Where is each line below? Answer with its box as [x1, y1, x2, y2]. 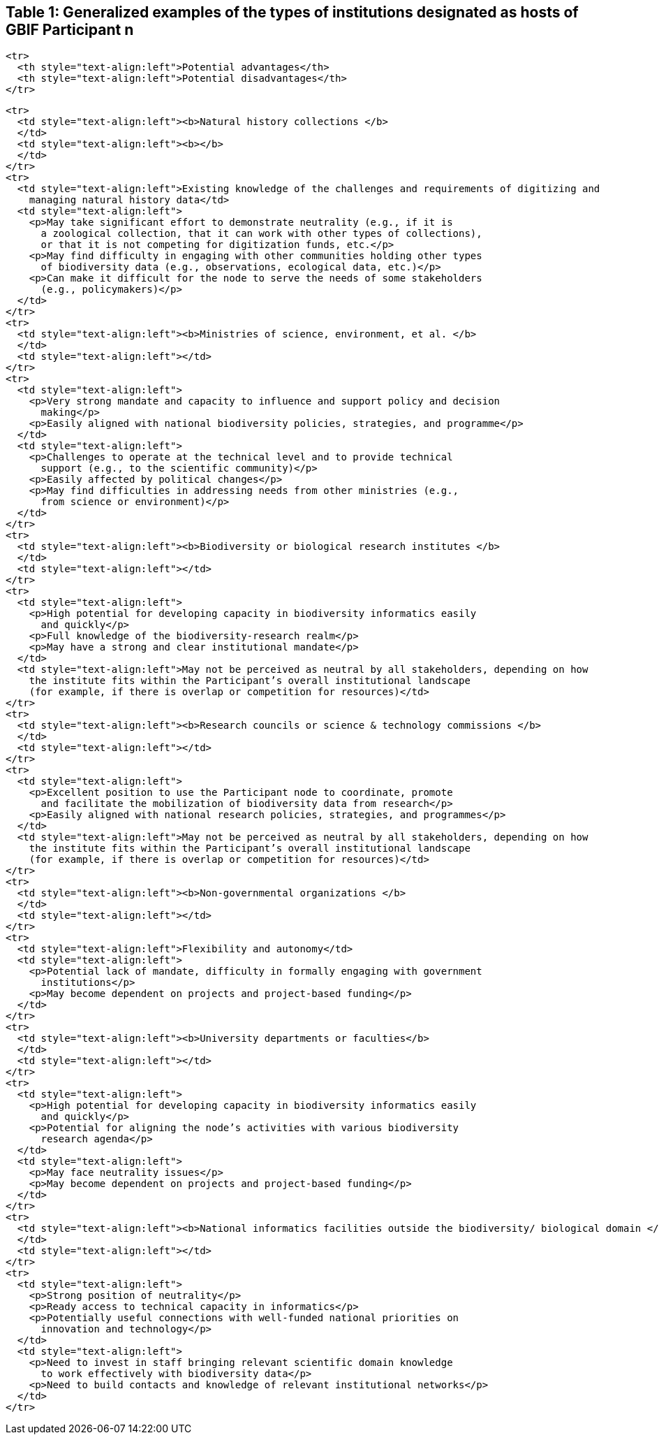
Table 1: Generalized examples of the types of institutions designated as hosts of [6, 3, 579, 21]
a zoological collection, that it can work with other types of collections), [40, 228, 482, 240]
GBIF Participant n [6, 21, 134, 38]
